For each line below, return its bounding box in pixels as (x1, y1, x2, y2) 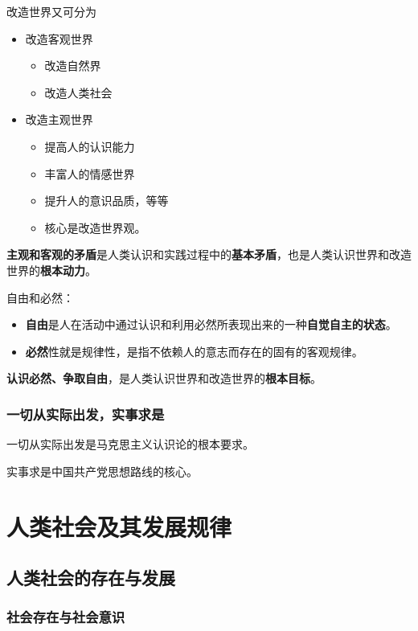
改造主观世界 (25, 111, 93, 128)
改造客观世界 (25, 30, 93, 47)
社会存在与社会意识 (6, 607, 125, 627)
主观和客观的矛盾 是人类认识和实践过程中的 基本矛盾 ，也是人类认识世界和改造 (6, 246, 412, 263)
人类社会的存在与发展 (6, 565, 175, 590)
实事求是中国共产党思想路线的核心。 (6, 462, 198, 479)
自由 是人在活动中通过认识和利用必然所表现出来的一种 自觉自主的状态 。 (25, 316, 397, 333)
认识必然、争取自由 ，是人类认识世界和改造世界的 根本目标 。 (6, 370, 322, 387)
